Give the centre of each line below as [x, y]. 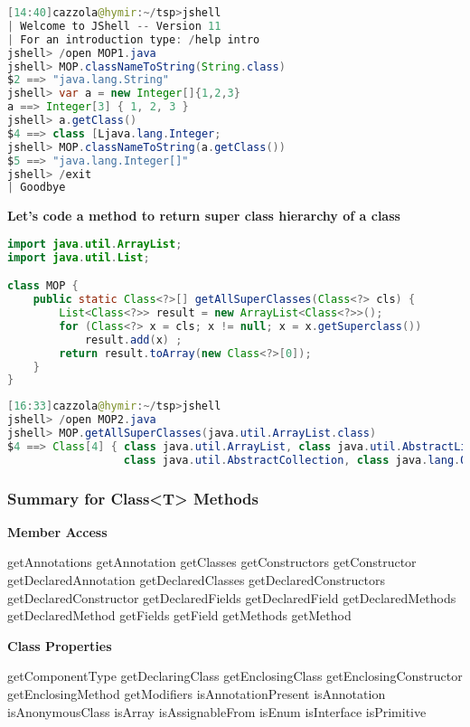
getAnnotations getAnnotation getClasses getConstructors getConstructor [212, 562]
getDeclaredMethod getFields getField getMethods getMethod [179, 615]
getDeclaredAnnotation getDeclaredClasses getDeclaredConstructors [197, 580]
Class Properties [60, 645]
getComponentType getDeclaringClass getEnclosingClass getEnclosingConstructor [235, 676]
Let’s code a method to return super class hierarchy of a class [204, 216]
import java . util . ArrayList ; [95, 244]
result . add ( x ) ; [133, 340]
